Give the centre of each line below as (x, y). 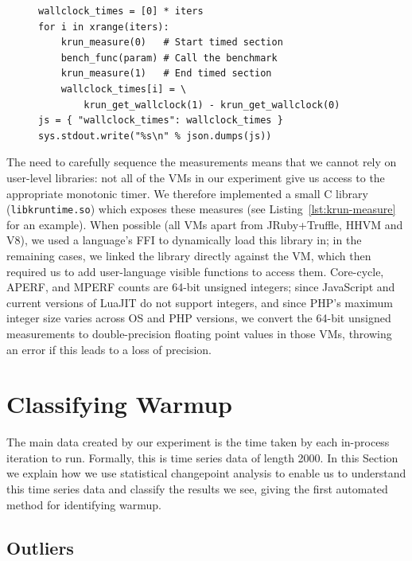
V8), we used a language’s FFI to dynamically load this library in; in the (184, 240)
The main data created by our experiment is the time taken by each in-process (198, 442)
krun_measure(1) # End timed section (166, 74)
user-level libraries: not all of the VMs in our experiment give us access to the (196, 177)
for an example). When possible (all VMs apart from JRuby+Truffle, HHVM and (205, 224)
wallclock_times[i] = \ (124, 89)
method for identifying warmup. (84, 504)
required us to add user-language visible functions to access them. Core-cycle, (195, 271)
